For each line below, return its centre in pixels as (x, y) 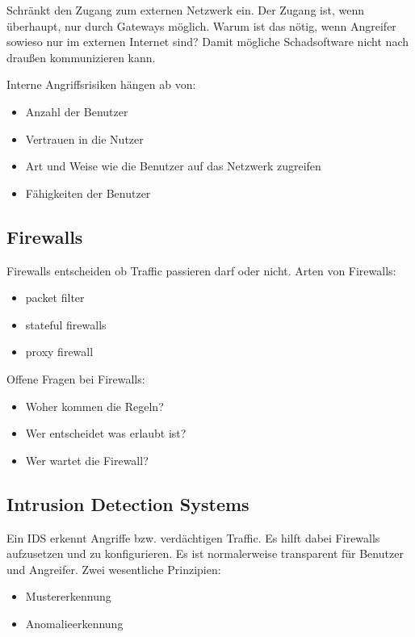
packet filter (55, 298)
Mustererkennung (68, 596)
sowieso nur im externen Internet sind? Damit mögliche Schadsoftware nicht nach (208, 42)
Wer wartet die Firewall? (87, 460)
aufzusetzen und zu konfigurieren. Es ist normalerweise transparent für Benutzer (205, 553)
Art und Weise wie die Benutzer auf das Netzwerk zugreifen (173, 166)
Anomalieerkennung (74, 623)
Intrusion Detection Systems (128, 503)
